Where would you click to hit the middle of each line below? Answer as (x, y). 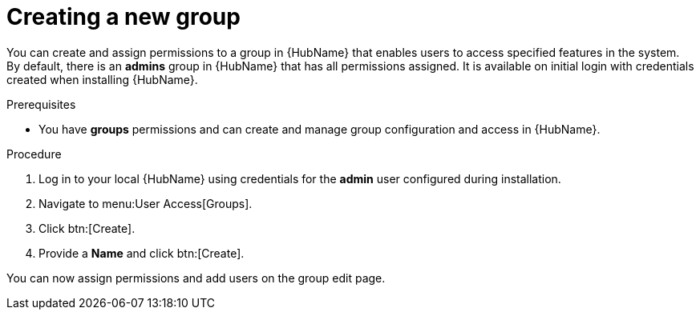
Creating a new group (123, 17)
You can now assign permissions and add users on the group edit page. (196, 278)
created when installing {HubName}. (102, 79)
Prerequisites (41, 104)
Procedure (34, 154)
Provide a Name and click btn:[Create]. (142, 253)
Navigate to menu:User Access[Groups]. (146, 203)
